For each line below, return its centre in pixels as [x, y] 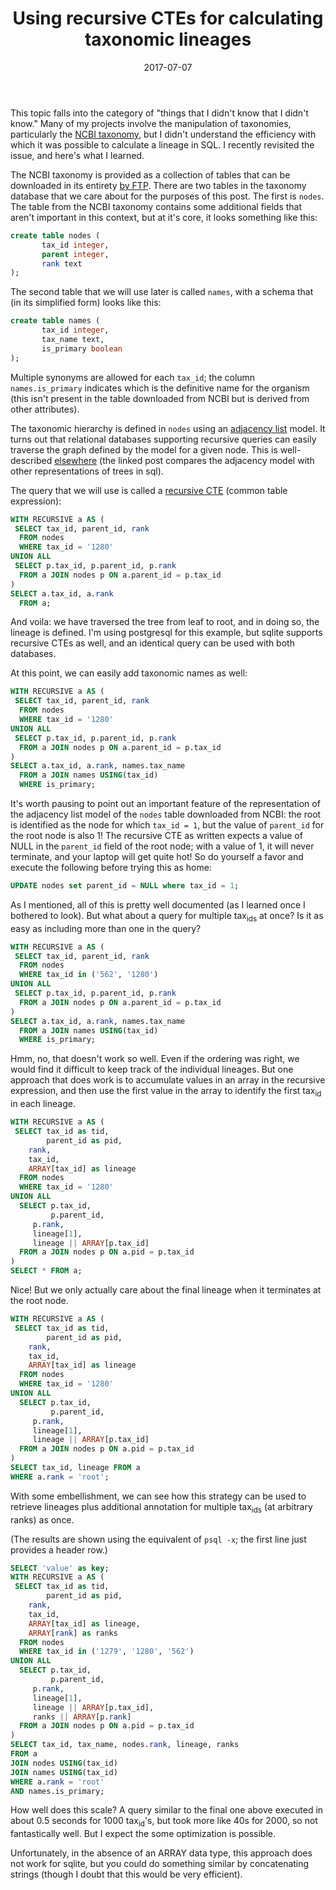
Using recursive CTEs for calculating [168, 18]
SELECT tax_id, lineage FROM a [75, 1468]
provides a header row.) [59, 1549]
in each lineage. [43, 1104]
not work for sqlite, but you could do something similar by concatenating [160, 1864]
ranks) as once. [42, 1519]
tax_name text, [73, 340]
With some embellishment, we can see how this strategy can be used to [158, 1496]
